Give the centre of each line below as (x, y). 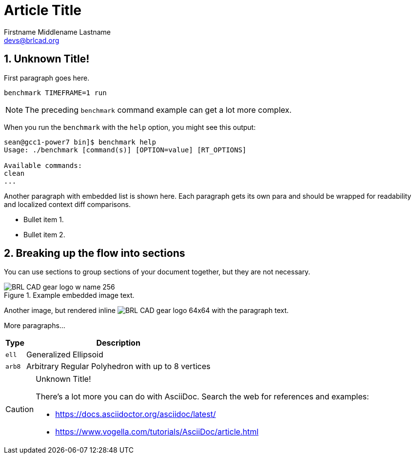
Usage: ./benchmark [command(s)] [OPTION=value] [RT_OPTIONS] (125, 150)
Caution (20, 409)
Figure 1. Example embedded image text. (69, 295)
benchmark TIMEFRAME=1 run (55, 93)
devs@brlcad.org (32, 40)
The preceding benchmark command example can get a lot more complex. (158, 110)
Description (118, 343)
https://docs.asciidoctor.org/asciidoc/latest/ (136, 414)
